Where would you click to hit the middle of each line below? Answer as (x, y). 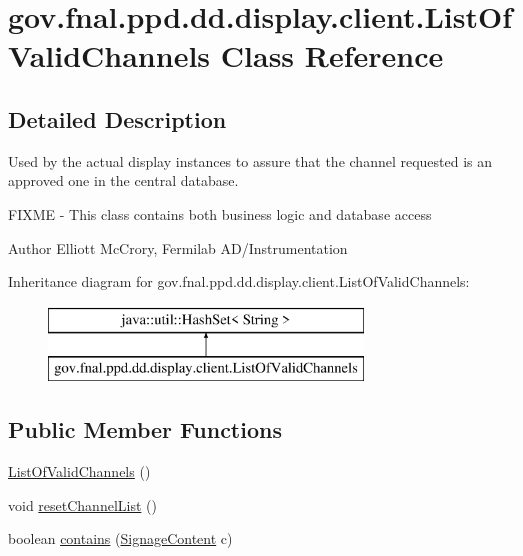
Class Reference (332, 55)
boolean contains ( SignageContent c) (120, 538)
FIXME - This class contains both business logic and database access (220, 213)
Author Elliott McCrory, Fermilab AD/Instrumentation (178, 247)
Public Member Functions (145, 429)
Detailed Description (117, 118)
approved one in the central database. (123, 180)
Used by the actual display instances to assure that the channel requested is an (250, 160)
